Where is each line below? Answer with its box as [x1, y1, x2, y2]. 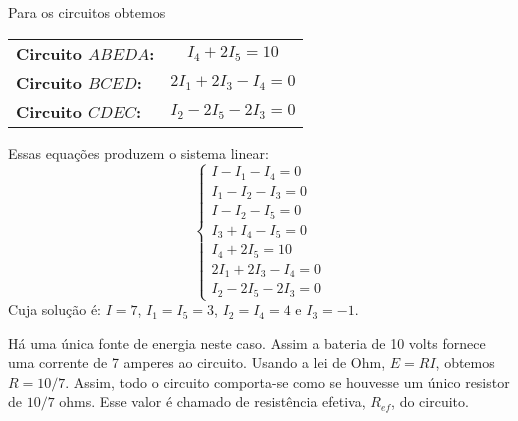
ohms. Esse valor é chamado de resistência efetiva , [59, 391, 366, 412]
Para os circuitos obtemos [8, 2, 166, 22]
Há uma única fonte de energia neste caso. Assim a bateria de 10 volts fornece [8, 332, 486, 353]
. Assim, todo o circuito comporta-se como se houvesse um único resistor [65, 371, 510, 392]
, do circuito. [391, 391, 469, 412]
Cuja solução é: [8, 299, 102, 320]
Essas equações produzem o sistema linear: [8, 142, 269, 163]
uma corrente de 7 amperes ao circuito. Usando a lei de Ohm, [8, 352, 386, 373]
